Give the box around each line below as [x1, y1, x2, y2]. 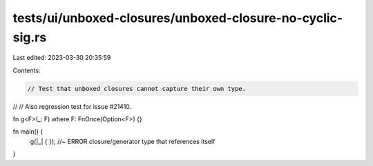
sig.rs [12, 30, 47, 45]
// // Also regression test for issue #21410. [12, 102, 132, 110]
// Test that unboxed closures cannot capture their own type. [27, 85, 247, 92]
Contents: [12, 66, 41, 74]
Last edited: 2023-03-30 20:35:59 [12, 54, 111, 62]
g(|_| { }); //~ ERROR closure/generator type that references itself [30, 137, 216, 145]
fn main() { [12, 127, 44, 136]
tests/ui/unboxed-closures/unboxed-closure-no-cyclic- [12, 10, 343, 25]
